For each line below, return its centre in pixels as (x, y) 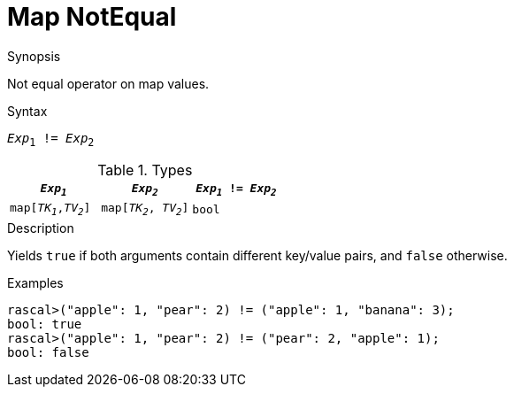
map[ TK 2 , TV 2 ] (145, 209)
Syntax (27, 111)
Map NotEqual (92, 17)
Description (41, 228)
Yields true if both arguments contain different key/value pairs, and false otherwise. (257, 255)
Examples (35, 282)
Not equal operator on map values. (108, 83)
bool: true (45, 324)
